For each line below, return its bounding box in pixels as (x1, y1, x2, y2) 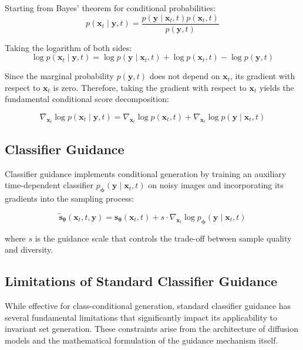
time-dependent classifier (5, 179, 94, 191)
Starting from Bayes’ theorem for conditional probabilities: (5, 2, 216, 13)
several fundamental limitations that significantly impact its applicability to (5, 311, 277, 323)
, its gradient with (230, 70, 295, 82)
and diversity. (5, 243, 53, 256)
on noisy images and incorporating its (148, 179, 284, 191)
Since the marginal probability (5, 70, 115, 82)
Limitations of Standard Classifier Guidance (5, 272, 277, 290)
